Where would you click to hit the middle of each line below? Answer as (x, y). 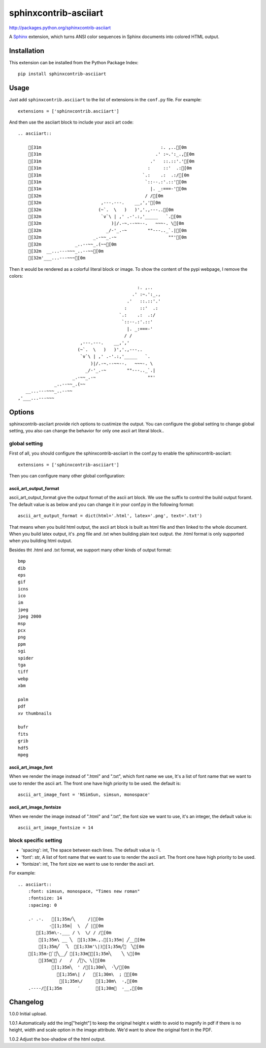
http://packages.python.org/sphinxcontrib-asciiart (60, 28)
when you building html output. (41, 541)
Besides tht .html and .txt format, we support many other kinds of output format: (90, 550)
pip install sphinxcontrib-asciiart (62, 74)
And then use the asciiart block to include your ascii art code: (71, 122)
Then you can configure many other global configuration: (67, 476)
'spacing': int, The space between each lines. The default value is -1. (91, 850)
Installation (27, 51)
